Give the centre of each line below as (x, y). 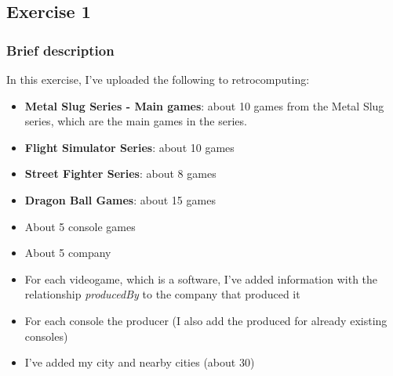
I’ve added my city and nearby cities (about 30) (140, 362)
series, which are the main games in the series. (136, 121)
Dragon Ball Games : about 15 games (120, 199)
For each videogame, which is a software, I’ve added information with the (201, 278)
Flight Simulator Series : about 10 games (129, 147)
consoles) (46, 336)
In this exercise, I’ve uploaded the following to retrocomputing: (158, 79)
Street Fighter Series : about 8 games (120, 174)
